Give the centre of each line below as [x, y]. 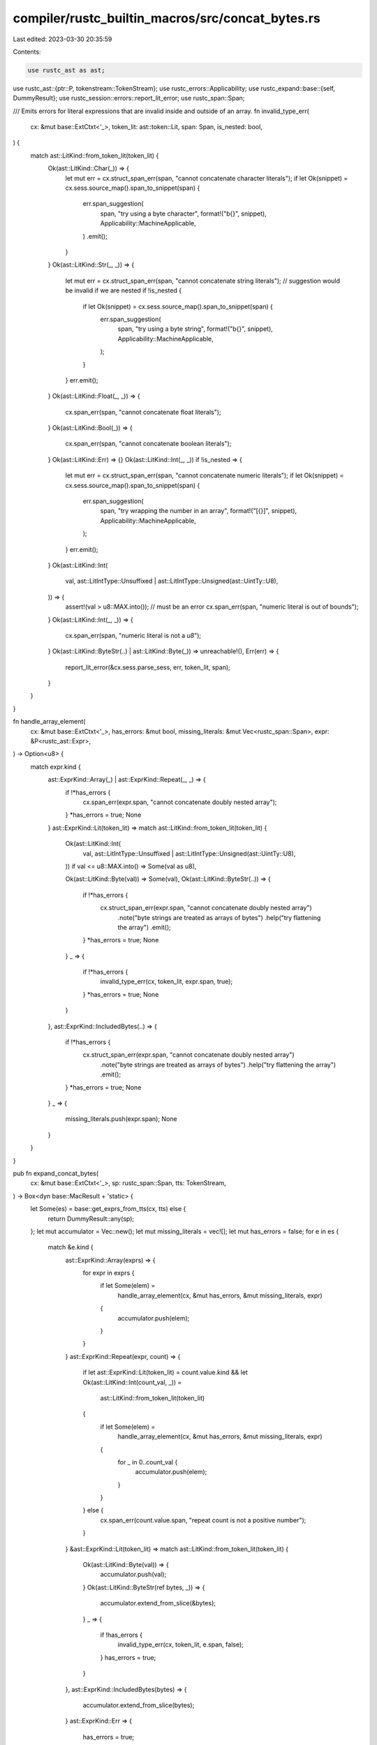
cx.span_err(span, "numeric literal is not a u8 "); [133, 635]
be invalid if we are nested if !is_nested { [123, 290]
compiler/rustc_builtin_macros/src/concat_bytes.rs [167, 18]
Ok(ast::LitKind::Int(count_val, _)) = [132, 1382]
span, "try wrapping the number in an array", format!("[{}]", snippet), [198, 511]
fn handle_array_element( [49, 722]
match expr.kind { [56, 766]
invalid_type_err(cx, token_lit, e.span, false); [181, 1644]
